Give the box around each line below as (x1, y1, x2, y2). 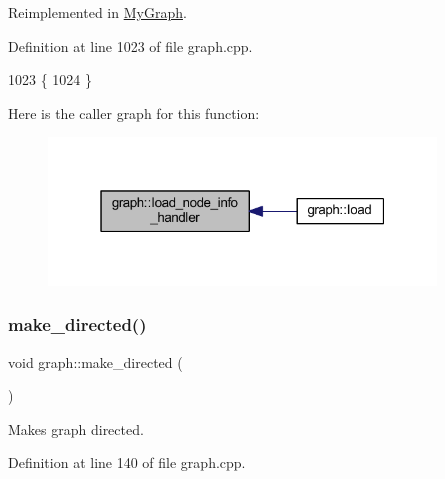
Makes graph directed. (8, 418, 144, 439)
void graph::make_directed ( (8, 351, 183, 372)
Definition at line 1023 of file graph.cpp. (8, 35, 253, 56)
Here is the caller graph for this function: (8, 102, 260, 123)
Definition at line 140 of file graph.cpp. (8, 452, 246, 473)
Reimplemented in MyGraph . (8, 2, 187, 22)
